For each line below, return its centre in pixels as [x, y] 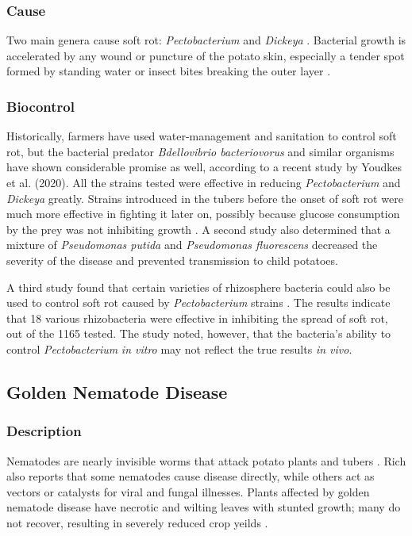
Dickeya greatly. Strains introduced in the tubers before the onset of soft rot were [205, 198]
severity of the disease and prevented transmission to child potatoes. [172, 260]
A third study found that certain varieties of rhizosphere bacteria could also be [198, 287]
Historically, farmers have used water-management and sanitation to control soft [202, 136]
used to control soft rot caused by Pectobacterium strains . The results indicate [198, 302]
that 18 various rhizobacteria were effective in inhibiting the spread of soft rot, [197, 318]
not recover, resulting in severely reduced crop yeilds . [137, 522]
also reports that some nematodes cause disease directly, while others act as [191, 476]
